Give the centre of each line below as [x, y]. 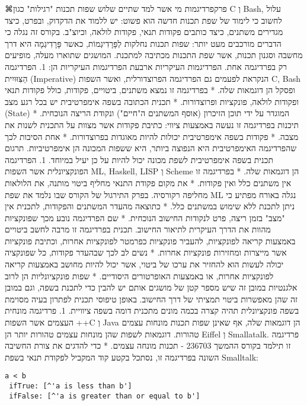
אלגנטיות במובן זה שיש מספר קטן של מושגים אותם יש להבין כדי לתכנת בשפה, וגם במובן [151, 287]
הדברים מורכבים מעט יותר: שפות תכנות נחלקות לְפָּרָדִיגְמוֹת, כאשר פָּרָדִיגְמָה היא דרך [143, 43]
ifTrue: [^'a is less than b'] [71, 386]
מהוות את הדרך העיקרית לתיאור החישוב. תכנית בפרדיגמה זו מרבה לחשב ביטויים [138, 229]
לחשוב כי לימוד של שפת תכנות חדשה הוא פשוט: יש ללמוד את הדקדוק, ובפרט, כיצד [143, 20]
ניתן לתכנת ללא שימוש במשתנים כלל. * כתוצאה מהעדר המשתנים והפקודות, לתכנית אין [150, 206]
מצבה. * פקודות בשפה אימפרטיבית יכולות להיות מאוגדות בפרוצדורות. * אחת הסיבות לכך [152, 136]
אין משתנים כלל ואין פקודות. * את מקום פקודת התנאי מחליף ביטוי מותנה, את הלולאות [148, 182]
